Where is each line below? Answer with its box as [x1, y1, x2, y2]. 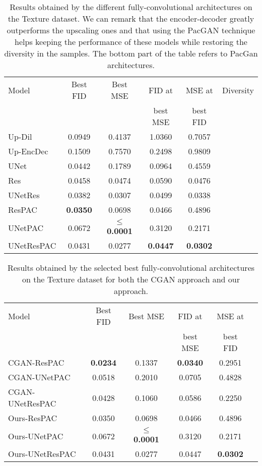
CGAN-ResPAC [8, 357, 64, 368]
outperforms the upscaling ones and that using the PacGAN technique [7, 24, 255, 36]
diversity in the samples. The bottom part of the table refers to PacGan [4, 47, 258, 59]
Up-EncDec [8, 145, 48, 157]
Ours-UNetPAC [8, 430, 63, 442]
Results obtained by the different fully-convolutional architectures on [10, 1, 252, 13]
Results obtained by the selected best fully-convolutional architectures [7, 262, 255, 273]
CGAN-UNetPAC [8, 371, 71, 383]
